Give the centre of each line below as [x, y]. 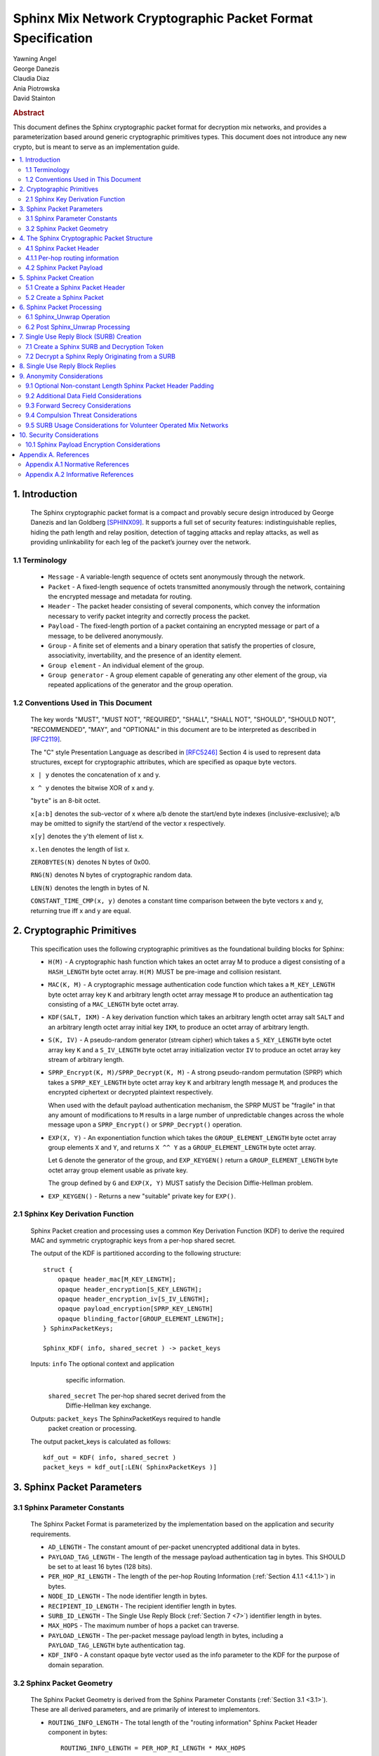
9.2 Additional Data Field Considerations [84, 395]
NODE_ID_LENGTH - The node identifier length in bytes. [128, 1596]
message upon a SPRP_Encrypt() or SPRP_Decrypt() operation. [145, 1125]
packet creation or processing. [92, 1429]
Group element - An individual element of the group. [126, 665]
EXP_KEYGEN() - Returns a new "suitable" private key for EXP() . [142, 1196]
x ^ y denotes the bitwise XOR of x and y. [92, 787]
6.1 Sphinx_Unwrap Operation [68, 317]
